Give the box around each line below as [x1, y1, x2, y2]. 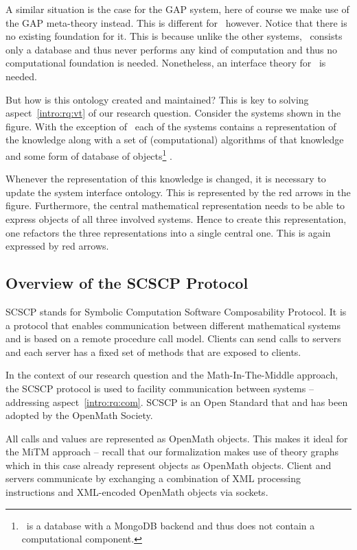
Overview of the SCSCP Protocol [5, 272, 249, 294]
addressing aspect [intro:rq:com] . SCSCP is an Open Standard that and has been [5, 394, 348, 409]
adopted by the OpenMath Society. [5, 408, 153, 422]
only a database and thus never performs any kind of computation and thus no [5, 42, 338, 56]
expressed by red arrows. [5, 239, 109, 253]
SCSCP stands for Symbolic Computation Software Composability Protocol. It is [5, 304, 347, 318]
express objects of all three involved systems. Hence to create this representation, [5, 211, 347, 226]
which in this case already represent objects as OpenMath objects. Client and [5, 457, 332, 472]
